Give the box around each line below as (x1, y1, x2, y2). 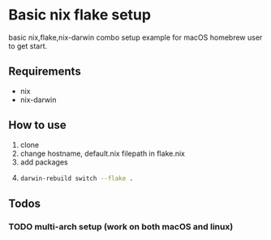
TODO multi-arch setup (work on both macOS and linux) (8, 221, 234, 232)
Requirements (8, 65, 81, 79)
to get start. (8, 41, 48, 50)
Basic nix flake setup (8, 6, 152, 24)
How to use (8, 118, 67, 132)
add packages (19, 156, 68, 167)
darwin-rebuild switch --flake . (19, 174, 134, 182)
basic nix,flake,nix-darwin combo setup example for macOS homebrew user (8, 32, 263, 42)
